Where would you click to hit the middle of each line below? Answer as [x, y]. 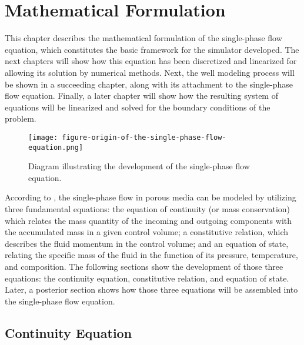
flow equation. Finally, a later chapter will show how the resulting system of [141, 96]
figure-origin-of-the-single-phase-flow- [144, 137]
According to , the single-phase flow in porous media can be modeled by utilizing [151, 197]
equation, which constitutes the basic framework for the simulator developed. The [152, 49]
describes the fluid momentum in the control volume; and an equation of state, [147, 243]
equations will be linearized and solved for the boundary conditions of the [138, 107]
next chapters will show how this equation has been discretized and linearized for [151, 61]
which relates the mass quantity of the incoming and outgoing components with [148, 220]
